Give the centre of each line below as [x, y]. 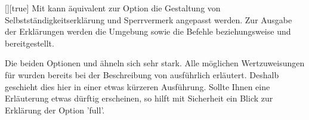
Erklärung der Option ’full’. [55, 110]
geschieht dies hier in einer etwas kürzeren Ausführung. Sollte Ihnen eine [137, 86]
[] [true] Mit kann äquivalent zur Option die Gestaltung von [113, 8]
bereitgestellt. [30, 43]
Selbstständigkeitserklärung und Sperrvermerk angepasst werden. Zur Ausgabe [149, 19]
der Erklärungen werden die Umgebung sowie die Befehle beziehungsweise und [148, 31]
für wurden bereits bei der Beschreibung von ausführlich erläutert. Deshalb [142, 74]
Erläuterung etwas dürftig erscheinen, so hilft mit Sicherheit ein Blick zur [139, 98]
